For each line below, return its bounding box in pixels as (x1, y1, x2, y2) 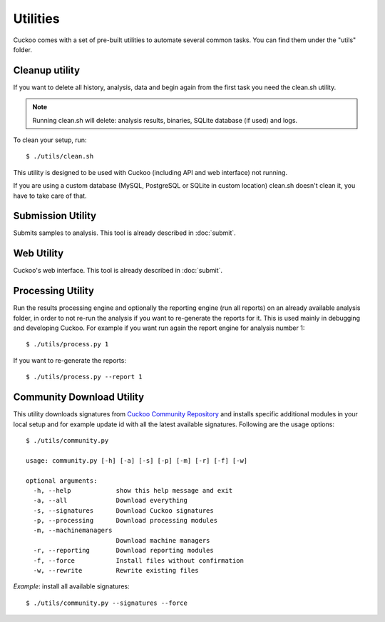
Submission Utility (13, 210, 96, 222)
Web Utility (13, 247, 64, 260)
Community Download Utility (13, 391, 145, 403)
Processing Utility (13, 285, 94, 297)
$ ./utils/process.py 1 (26, 340, 109, 348)
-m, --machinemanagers (33, 526, 113, 535)
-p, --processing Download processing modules (33, 516, 217, 525)
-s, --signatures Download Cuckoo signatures (33, 506, 214, 514)
